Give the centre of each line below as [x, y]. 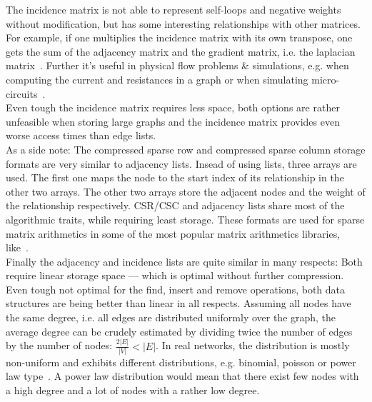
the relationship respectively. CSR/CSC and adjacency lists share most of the [175, 205]
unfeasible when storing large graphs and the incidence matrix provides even [173, 121]
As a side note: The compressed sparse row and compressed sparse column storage [186, 149]
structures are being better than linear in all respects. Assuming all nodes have [179, 303]
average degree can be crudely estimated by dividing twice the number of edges [179, 331]
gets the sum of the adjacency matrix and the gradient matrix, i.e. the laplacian [181, 51]
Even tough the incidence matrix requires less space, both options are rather [173, 107]
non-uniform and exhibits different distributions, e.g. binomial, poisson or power [181, 362]
